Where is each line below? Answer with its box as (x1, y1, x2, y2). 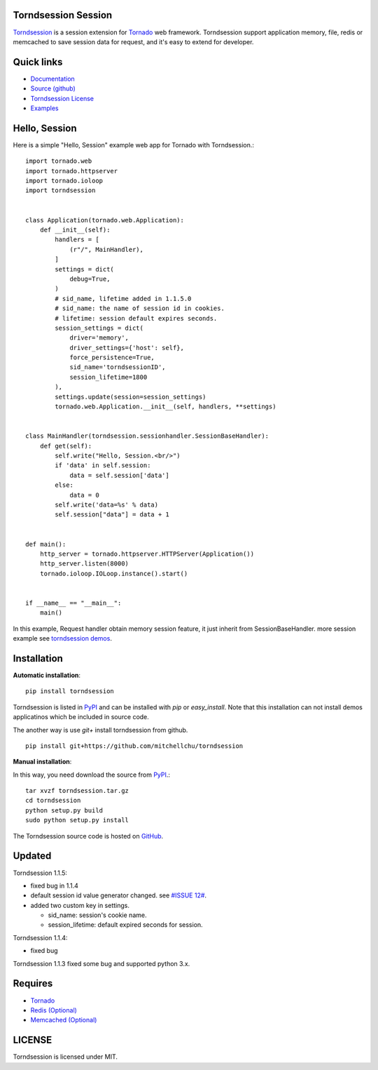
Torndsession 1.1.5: (13, 869, 68, 877)
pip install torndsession (25, 688, 115, 695)
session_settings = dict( (55, 323, 143, 332)
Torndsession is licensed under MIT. (13, 1052, 118, 1061)
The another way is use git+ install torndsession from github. (13, 725, 188, 734)
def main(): (25, 540, 66, 548)
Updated (13, 850, 52, 862)
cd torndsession (25, 796, 81, 805)
